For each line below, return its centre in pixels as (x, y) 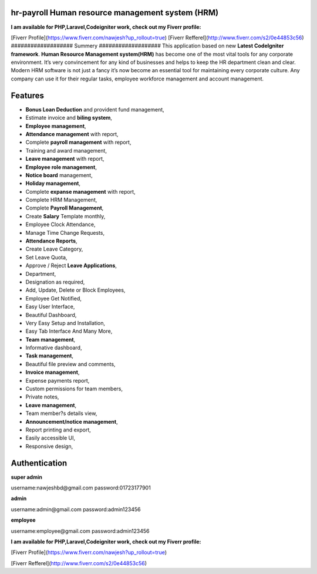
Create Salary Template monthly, (65, 216)
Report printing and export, (58, 430)
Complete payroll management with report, (78, 142)
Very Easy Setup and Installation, (65, 323)
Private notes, (42, 397)
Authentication (39, 463)
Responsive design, (49, 446)
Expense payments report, (58, 380)
